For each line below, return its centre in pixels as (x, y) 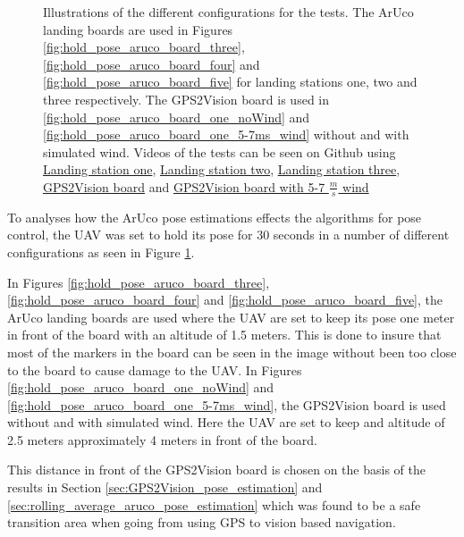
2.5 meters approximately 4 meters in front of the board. (162, 439)
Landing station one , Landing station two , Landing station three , (222, 169)
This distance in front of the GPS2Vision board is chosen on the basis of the (216, 470)
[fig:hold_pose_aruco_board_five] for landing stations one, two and (230, 82)
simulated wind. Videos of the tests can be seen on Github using (219, 151)
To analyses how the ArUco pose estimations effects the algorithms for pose (215, 217)
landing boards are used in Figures (138, 29)
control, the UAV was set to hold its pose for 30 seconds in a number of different (228, 235)
